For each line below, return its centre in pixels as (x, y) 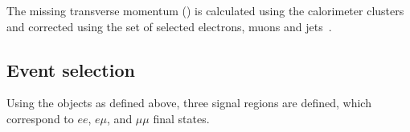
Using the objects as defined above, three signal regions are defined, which (189, 103)
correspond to (40, 118)
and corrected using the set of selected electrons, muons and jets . (169, 26)
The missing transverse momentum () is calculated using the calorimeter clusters (205, 10)
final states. (181, 118)
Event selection (71, 69)
